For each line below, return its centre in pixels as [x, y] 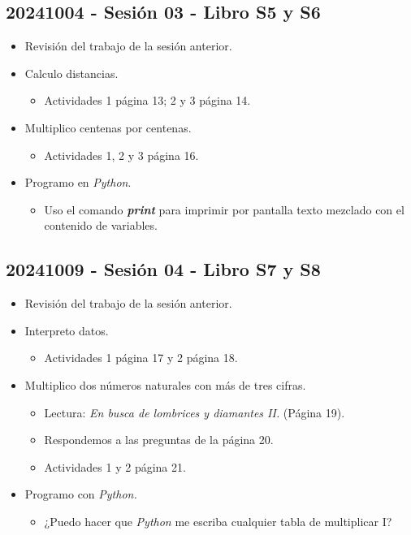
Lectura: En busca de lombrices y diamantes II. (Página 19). [195, 412]
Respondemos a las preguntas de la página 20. [159, 440]
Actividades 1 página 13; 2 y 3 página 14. [147, 100]
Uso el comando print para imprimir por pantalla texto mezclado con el [224, 209]
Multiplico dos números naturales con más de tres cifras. [165, 384]
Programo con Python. [81, 494]
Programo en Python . [78, 182]
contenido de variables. [101, 225]
